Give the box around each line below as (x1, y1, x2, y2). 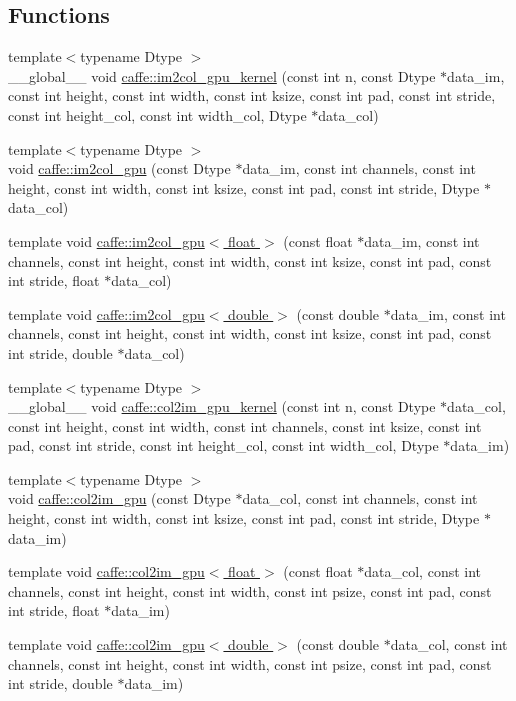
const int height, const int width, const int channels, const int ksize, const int (8, 415, 482, 436)
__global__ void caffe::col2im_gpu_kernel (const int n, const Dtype (8, 396, 436, 417)
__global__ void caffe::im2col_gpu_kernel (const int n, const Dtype (8, 65, 436, 86)
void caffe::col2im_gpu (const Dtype (8, 488, 231, 509)
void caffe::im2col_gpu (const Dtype (8, 158, 231, 179)
